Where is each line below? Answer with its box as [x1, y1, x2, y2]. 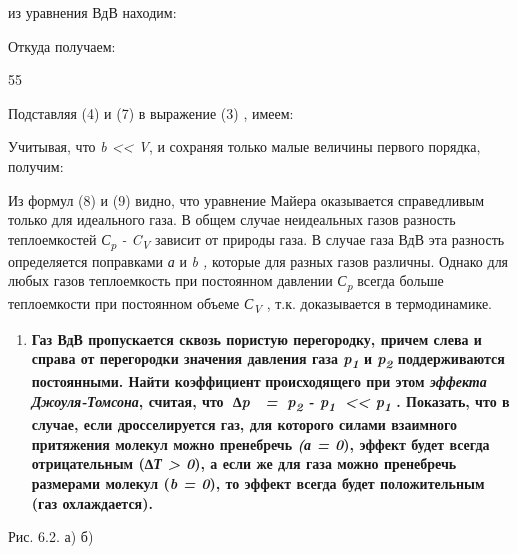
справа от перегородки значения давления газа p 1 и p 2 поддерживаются [31, 348, 505, 373]
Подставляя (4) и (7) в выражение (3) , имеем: [8, 102, 294, 123]
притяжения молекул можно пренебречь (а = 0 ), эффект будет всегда [31, 433, 490, 454]
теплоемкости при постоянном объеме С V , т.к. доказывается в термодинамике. [8, 292, 492, 316]
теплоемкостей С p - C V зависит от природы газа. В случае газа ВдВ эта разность [8, 228, 505, 252]
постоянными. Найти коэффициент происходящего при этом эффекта [31, 371, 487, 392]
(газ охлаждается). [31, 492, 153, 513]
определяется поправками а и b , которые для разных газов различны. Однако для [8, 250, 509, 271]
